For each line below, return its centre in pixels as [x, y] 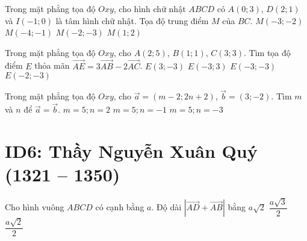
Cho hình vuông [35, 207]
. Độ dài [166, 207]
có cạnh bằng [120, 207]
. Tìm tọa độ [267, 52]
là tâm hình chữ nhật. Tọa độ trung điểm [132, 20]
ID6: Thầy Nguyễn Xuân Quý [131, 151]
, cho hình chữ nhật [150, 8]
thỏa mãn [52, 65]
